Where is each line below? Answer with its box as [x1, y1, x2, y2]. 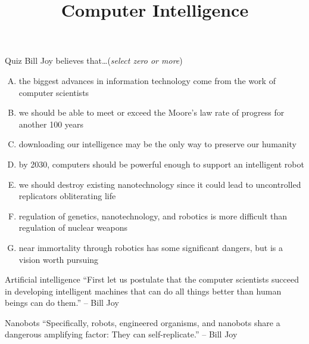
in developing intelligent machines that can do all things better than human [5, 284, 282, 297]
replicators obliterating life [18, 190, 116, 202]
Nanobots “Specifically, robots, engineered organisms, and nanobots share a [5, 316, 280, 328]
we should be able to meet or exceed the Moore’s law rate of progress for [18, 106, 285, 119]
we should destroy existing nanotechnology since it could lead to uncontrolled [18, 178, 301, 190]
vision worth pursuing [18, 253, 99, 265]
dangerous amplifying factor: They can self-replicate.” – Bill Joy [5, 328, 238, 340]
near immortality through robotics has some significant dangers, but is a [18, 241, 283, 253]
